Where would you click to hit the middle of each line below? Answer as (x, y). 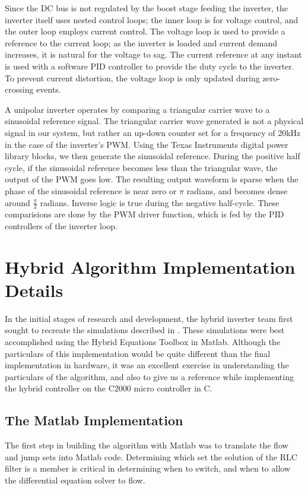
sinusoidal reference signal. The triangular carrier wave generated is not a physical (154, 121)
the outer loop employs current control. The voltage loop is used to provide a (145, 31)
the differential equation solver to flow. (75, 480)
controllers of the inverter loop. (61, 225)
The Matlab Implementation (94, 420)
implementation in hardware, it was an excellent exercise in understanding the (147, 365)
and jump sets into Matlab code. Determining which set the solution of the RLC (151, 456)
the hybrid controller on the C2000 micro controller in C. (109, 388)
